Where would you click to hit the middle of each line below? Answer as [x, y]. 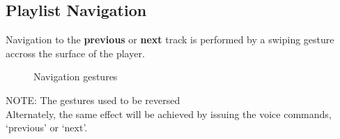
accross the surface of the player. [75, 53]
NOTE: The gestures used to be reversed [93, 100]
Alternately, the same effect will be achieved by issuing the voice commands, [169, 114]
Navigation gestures [76, 76]
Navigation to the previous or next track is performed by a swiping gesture [170, 39]
